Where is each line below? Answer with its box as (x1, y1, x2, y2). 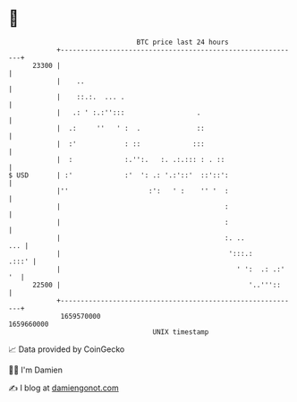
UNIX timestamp (152, 327, 209, 337)
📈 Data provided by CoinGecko (8, 344, 125, 355)
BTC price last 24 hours (136, 38, 229, 47)
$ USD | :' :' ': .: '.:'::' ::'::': (8, 170, 229, 180)
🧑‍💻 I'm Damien (8, 364, 64, 375)
